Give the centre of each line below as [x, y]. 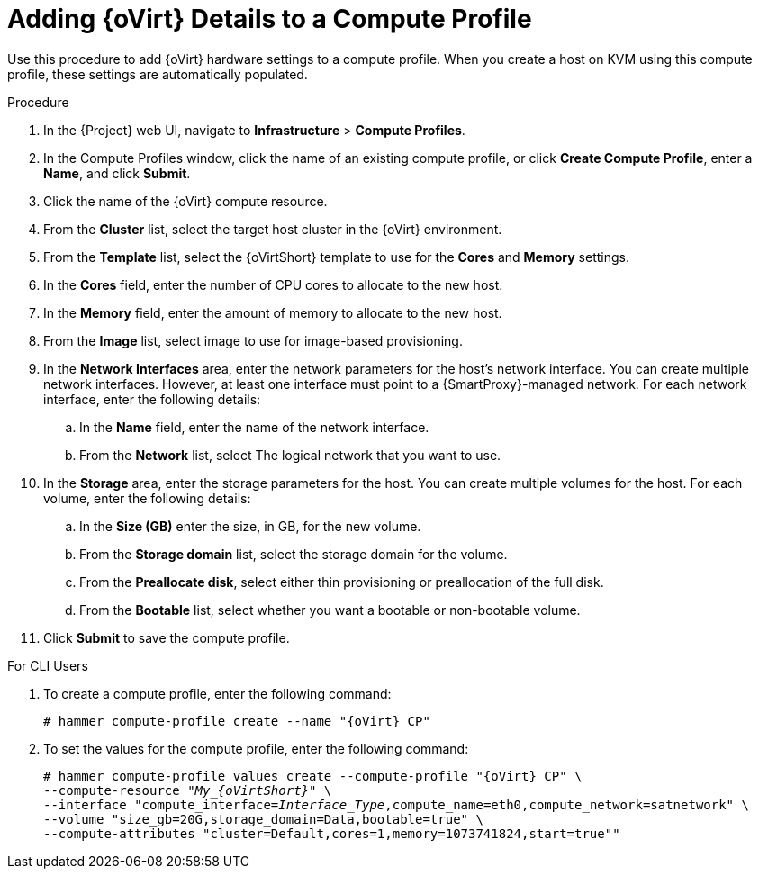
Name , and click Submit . [117, 173]
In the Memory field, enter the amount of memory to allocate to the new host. [273, 312]
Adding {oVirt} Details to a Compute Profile [270, 19]
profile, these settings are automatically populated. [158, 74]
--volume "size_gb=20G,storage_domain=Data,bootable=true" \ [263, 819]
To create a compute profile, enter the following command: [217, 693]
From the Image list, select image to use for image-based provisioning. [253, 340]
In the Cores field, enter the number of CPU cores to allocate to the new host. [273, 284]
